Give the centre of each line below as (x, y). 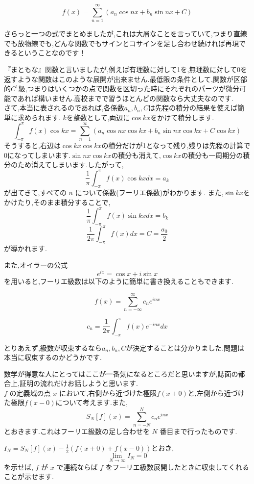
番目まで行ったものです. (198, 431)
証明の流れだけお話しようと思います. (79, 383)
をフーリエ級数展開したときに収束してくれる (177, 467)
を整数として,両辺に (98, 117)
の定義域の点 (30, 393)
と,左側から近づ (213, 393)
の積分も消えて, (136, 155)
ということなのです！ (52, 53)
